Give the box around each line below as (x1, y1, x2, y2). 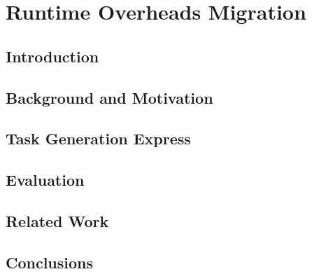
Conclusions (6, 251, 94, 273)
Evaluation (6, 169, 85, 191)
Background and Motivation (6, 86, 213, 108)
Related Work (6, 210, 109, 231)
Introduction (6, 45, 99, 67)
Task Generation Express (6, 128, 191, 149)
